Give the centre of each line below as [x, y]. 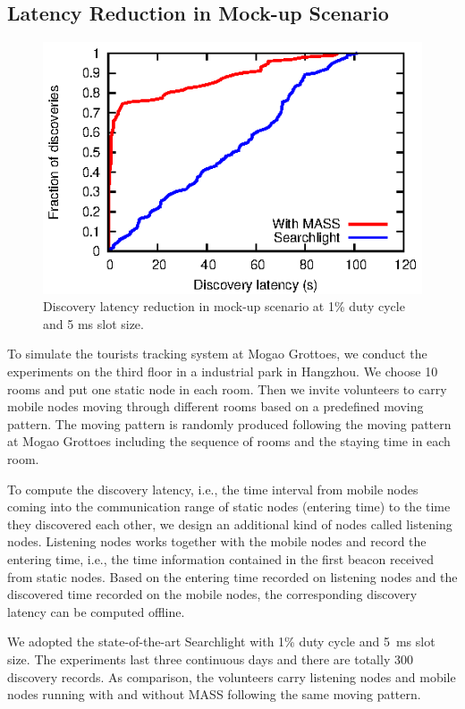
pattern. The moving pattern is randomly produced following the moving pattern [229, 423]
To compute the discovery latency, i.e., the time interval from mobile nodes [213, 489]
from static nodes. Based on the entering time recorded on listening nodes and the [232, 576]
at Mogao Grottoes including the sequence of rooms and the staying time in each [229, 441]
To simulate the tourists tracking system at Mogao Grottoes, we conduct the [217, 354]
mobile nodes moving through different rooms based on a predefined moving [216, 406]
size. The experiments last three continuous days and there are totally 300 [210, 658]
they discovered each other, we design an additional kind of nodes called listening [230, 523]
